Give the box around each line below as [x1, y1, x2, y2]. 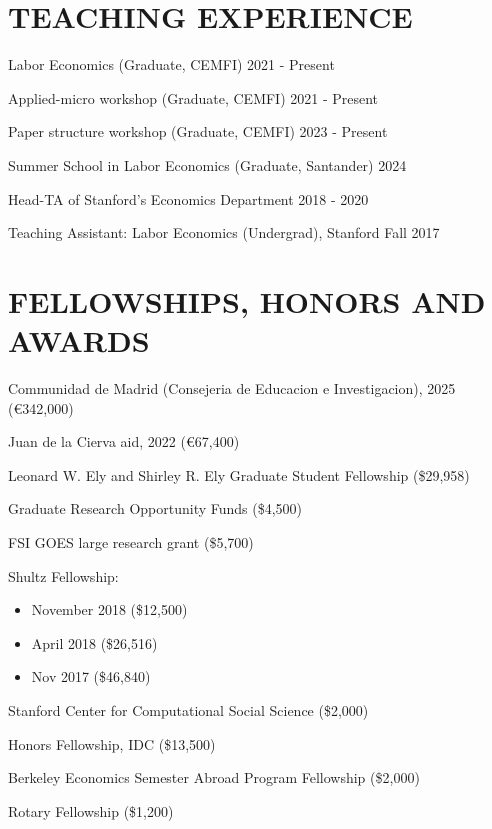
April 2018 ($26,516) [31, 632, 158, 653]
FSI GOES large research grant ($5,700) [8, 531, 254, 552]
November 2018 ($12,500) [31, 599, 188, 620]
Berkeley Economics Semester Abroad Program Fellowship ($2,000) [8, 767, 420, 788]
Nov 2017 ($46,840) [31, 666, 151, 687]
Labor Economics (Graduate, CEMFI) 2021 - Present [8, 54, 335, 75]
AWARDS [8, 320, 150, 361]
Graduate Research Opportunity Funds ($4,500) [8, 498, 303, 519]
